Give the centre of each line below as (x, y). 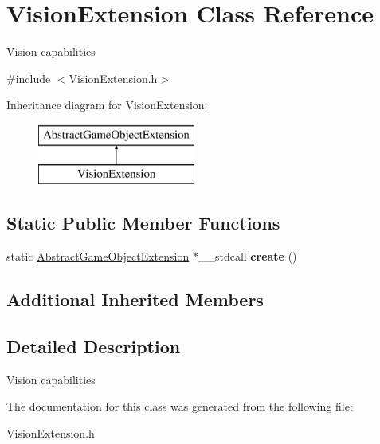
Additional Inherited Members (135, 299)
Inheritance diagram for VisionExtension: (107, 105)
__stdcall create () (247, 256)
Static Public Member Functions (143, 223)
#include (29, 78)
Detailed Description (94, 346)
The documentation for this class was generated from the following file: (180, 406)
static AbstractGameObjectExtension (98, 256)
